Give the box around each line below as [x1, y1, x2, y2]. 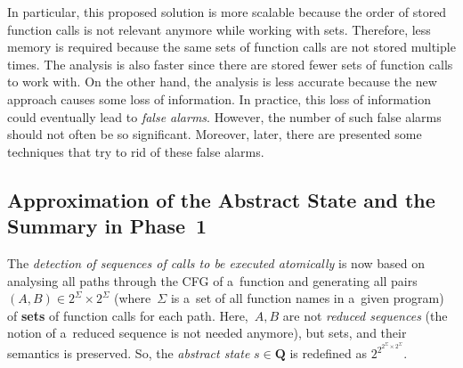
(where [114, 289, 151, 307]
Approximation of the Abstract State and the [7, 185, 435, 213]
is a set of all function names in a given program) [170, 289, 444, 307]
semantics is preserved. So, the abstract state [7, 344, 250, 363]
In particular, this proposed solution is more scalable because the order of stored [7, 3, 447, 20]
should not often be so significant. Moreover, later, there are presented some [7, 125, 422, 143]
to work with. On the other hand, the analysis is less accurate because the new [7, 72, 437, 91]
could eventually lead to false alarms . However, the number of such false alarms [7, 107, 442, 126]
